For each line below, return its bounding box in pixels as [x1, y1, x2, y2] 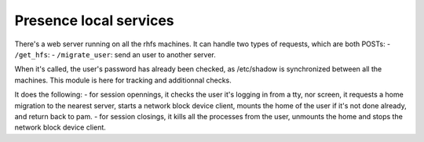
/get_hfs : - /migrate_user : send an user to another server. [14, 49, 216, 59]
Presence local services [14, 12, 174, 29]
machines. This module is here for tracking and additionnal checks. [14, 75, 232, 85]
